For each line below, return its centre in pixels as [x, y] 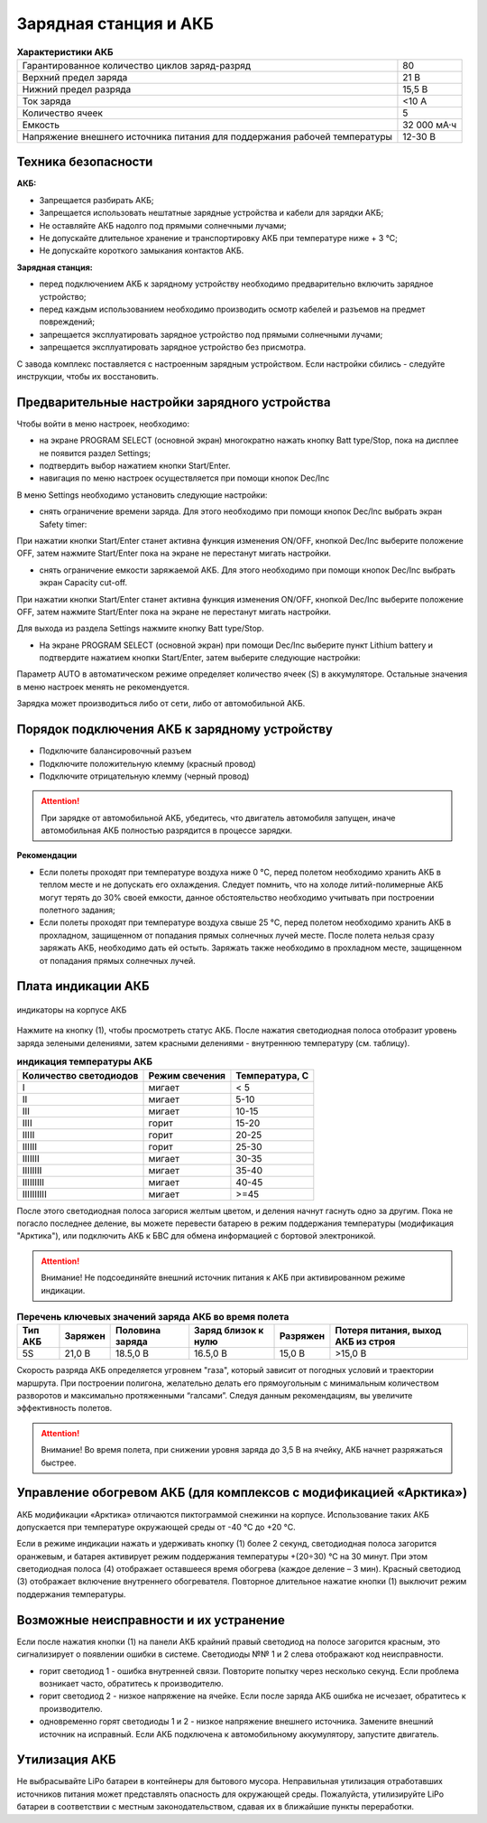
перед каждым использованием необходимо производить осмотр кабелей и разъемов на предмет [232, 309]
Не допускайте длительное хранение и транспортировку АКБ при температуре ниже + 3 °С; [219, 238]
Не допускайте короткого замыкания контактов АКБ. [142, 251]
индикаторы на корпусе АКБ [72, 1010]
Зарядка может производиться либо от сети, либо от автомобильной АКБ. [161, 704]
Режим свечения [187, 1075]
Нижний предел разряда [77, 89]
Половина [138, 1331]
